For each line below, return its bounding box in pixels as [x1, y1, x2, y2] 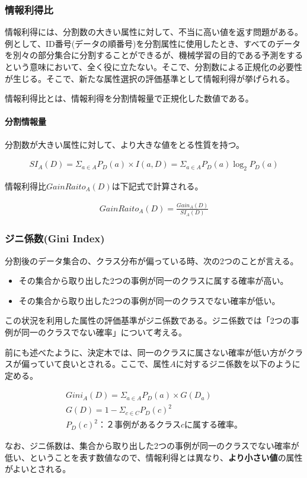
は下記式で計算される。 [111, 180, 203, 192]
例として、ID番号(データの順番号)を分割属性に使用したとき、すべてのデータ [5, 37, 300, 49]
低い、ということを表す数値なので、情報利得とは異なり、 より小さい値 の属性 [5, 451, 303, 463]
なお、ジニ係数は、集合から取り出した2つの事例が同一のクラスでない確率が [5, 439, 299, 452]
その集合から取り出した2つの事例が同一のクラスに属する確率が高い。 [18, 274, 289, 287]
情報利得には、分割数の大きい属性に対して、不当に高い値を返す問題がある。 [5, 26, 303, 38]
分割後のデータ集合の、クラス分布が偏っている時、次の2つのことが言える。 [5, 254, 299, 267]
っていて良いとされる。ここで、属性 [29, 357, 170, 370]
